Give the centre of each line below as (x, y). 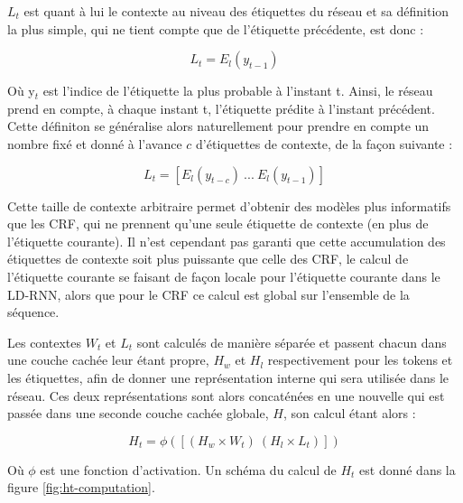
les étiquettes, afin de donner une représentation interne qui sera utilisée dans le (228, 377)
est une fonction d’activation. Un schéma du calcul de (188, 469)
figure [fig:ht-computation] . (81, 487)
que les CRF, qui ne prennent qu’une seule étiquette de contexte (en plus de (218, 224)
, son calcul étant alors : (349, 413)
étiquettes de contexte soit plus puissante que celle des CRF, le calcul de (208, 259)
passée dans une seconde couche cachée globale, (138, 413)
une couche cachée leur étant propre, (108, 360)
